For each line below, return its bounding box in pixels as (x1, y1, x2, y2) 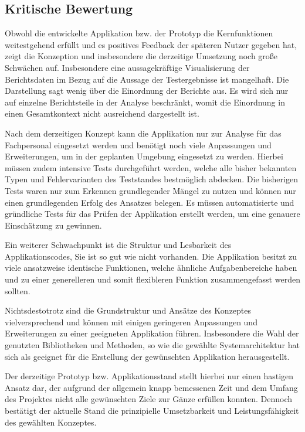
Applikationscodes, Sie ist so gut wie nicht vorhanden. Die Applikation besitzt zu (5, 250, 297, 262)
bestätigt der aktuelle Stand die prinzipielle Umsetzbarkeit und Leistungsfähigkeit (5, 404, 299, 417)
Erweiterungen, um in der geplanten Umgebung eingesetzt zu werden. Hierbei (5, 150, 283, 162)
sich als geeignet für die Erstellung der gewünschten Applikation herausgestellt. (5, 350, 290, 362)
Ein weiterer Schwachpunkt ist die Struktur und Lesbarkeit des (5, 239, 232, 251)
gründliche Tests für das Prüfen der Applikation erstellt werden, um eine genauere (5, 208, 300, 220)
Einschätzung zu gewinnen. (5, 219, 102, 231)
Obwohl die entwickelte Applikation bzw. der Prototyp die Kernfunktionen (5, 27, 273, 39)
